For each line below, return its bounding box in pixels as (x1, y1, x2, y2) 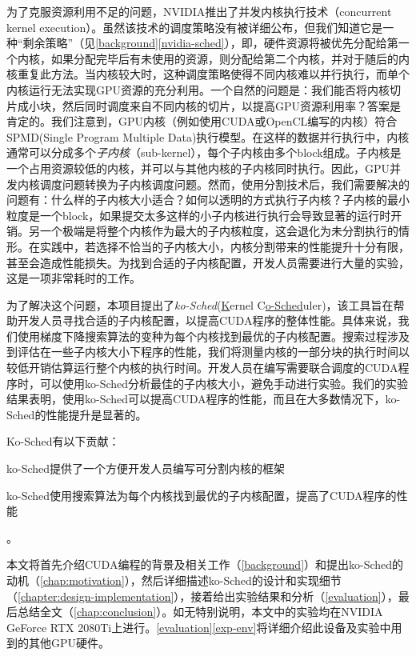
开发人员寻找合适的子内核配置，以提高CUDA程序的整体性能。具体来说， (17, 312, 398, 329)
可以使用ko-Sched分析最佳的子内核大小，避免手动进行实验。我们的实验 (39, 374, 409, 391)
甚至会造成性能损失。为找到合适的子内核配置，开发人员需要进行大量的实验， (6, 254, 410, 270)
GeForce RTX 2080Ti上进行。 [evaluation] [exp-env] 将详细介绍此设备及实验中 (6, 618, 391, 635)
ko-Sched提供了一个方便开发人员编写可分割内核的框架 (6, 460, 286, 477)
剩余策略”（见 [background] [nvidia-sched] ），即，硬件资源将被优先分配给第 (22, 34, 398, 51)
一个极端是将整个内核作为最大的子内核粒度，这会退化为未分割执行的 (39, 222, 398, 239)
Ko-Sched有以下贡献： (6, 433, 120, 450)
